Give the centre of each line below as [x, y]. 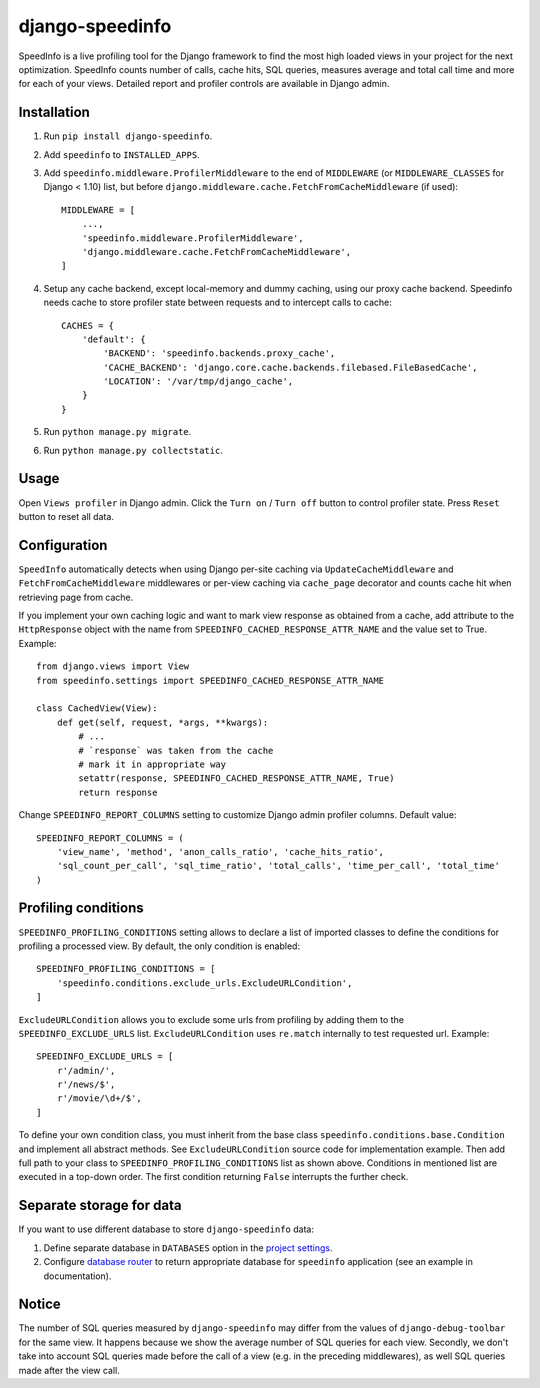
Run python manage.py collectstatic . [133, 450]
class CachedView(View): [97, 708]
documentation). [77, 1276]
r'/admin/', [86, 1070]
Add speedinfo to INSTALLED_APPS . [121, 154]
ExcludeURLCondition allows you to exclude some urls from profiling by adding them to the [211, 1019]
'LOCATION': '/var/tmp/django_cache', [198, 381]
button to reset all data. [66, 516]
